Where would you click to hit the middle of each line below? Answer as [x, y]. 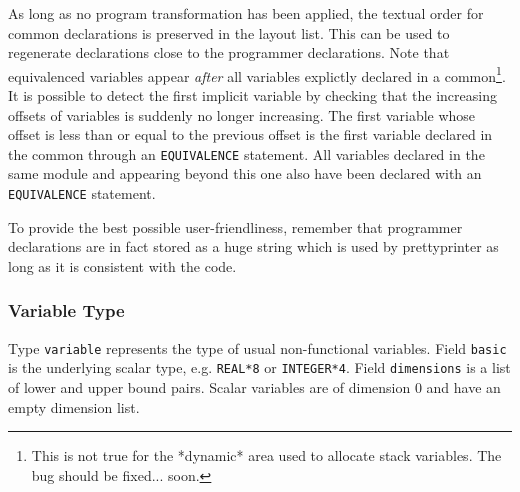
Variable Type [66, 310]
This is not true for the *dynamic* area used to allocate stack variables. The [266, 455]
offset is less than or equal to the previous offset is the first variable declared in [250, 134]
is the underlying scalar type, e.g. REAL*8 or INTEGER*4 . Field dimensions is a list [259, 367]
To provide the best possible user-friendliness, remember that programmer [235, 226]
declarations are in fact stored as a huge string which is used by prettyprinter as [253, 246]
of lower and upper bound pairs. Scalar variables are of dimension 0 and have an [254, 387]
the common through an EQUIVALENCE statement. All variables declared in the [246, 153]
